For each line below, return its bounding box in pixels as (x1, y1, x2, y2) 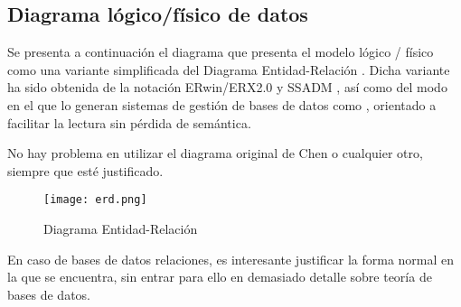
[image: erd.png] (43, 193, 147, 207)
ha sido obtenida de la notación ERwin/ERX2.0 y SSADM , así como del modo (7, 78, 447, 97)
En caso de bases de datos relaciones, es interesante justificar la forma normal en (7, 249, 455, 268)
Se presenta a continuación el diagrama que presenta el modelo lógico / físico (7, 42, 434, 61)
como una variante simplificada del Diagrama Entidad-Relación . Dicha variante (7, 60, 450, 79)
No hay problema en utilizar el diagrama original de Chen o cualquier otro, (7, 144, 423, 163)
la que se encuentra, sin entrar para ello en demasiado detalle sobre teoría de (7, 267, 432, 286)
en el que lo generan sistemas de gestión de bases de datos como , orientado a (7, 95, 437, 114)
